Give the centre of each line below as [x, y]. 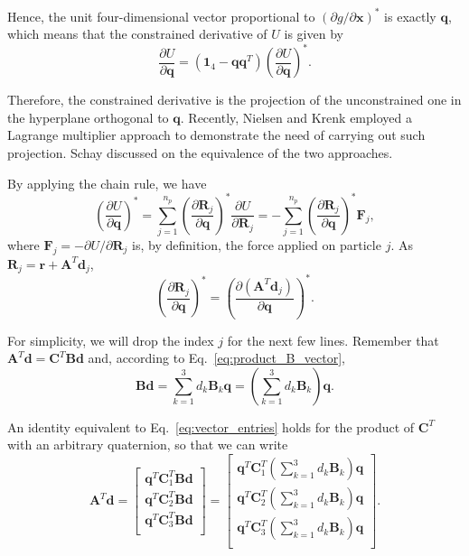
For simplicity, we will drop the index [111, 340]
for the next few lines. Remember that [333, 340]
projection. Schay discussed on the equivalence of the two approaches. [200, 152]
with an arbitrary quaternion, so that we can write [148, 445]
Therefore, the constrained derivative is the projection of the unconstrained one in [234, 100]
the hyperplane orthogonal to [88, 117]
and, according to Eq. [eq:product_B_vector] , [216, 358]
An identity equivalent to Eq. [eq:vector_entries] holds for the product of [211, 426]
